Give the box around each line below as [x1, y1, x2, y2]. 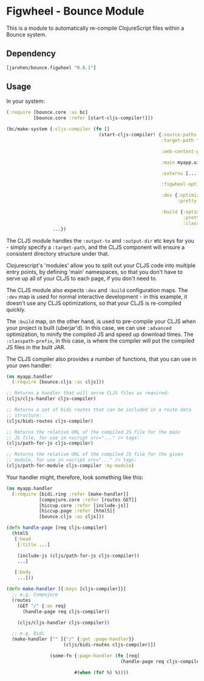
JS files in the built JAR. [6, 343, 66, 351]
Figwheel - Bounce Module [6, 4, 144, 18]
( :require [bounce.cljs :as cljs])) [12, 379, 104, 385]
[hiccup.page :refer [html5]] [38, 508, 115, 514]
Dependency [6, 49, 56, 59]
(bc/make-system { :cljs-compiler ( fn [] [6, 126, 110, 132]
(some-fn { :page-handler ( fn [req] [49, 653, 140, 659]
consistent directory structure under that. [6, 250, 109, 257]
